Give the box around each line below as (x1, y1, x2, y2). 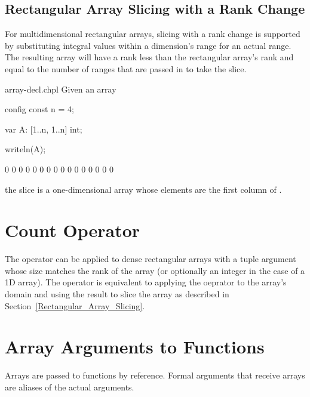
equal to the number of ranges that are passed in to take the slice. (5, 62, 247, 75)
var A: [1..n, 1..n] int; (5, 122, 82, 135)
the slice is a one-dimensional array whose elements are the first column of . (5, 183, 282, 195)
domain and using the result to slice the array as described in (5, 288, 229, 300)
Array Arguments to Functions (5, 334, 265, 359)
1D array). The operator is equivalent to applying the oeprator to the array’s (5, 276, 287, 288)
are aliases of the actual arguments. (5, 380, 134, 393)
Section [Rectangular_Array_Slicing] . (5, 299, 145, 312)
